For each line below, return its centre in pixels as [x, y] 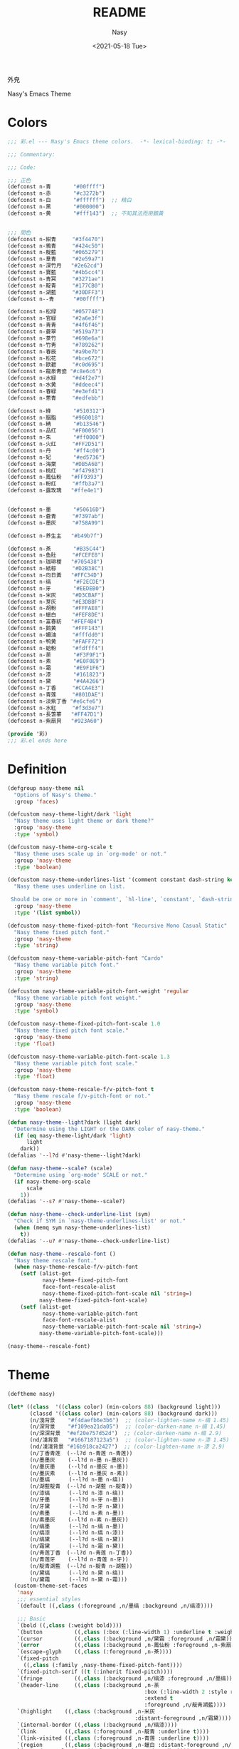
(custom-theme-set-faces [51, 1586]
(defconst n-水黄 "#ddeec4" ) [56, 385]
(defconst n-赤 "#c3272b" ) [56, 193]
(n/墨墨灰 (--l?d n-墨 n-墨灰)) [79, 1460]
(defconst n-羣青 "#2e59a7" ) [56, 259]
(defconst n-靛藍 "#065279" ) [56, 253]
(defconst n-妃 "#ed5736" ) [56, 457]
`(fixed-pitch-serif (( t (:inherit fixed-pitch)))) [95, 1672]
